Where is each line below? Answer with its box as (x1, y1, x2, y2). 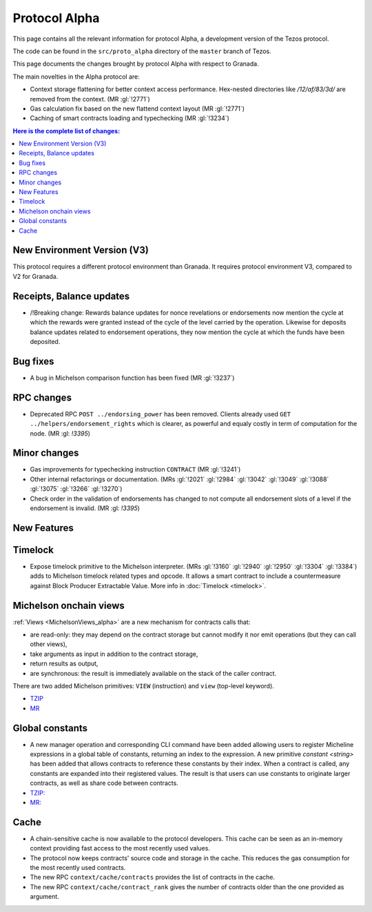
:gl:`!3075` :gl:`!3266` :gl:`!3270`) (30, 485, 123, 493)
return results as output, (30, 659, 99, 668)
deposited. (30, 337, 61, 345)
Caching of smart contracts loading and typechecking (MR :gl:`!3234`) (30, 114, 230, 122)
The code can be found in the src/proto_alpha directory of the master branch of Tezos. (12, 47, 271, 55)
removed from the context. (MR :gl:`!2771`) (30, 95, 151, 103)
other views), (30, 640, 68, 648)
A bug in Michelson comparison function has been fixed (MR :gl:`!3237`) (30, 373, 235, 382)
